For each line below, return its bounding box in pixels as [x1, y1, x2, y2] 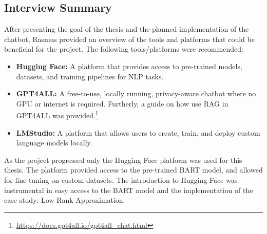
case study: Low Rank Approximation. [4, 195, 125, 205]
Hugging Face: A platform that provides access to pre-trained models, [16, 60, 242, 71]
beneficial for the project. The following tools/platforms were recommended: [4, 44, 243, 54]
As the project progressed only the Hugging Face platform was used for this [4, 154, 242, 165]
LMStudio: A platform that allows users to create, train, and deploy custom [16, 127, 260, 138]
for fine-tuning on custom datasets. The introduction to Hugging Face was [4, 174, 238, 185]
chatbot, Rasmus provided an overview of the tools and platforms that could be [4, 33, 255, 44]
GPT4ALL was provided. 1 [16, 109, 99, 121]
